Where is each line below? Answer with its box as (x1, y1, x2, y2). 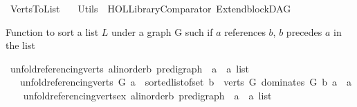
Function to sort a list (6, 24, 99, 39)
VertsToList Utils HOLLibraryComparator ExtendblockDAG (10, 1, 291, 15)
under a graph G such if (111, 24, 213, 39)
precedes (286, 24, 322, 39)
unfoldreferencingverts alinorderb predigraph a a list (10, 61, 250, 75)
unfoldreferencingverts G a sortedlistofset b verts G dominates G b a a (19, 75, 351, 89)
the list (6, 38, 35, 52)
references (224, 24, 266, 39)
